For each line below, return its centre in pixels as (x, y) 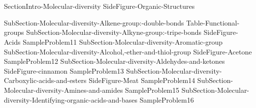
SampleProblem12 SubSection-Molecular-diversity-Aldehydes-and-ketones (114, 61)
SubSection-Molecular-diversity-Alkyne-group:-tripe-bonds (114, 32)
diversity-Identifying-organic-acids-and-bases (71, 99)
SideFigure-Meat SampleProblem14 (142, 80)
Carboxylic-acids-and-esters (45, 80)
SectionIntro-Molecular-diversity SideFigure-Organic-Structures (99, 6)
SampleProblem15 (152, 90)
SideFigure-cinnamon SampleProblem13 (64, 70)
